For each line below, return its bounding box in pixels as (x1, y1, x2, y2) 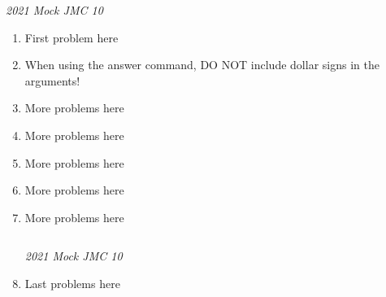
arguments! (24, 72, 80, 89)
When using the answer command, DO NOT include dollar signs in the (24, 56, 379, 73)
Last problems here (24, 274, 120, 291)
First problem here (24, 28, 119, 46)
